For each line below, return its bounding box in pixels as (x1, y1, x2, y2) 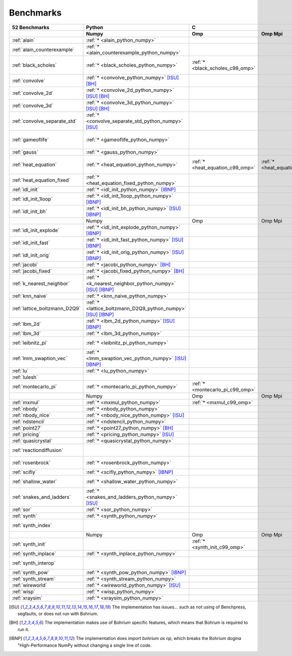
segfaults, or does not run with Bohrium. (18, 611, 98, 617)
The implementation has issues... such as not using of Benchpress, (112, 604, 247, 610)
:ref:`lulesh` (12, 374, 38, 381)
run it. (18, 626, 29, 632)
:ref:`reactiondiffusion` (12, 447, 63, 454)
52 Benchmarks (12, 24, 50, 31)
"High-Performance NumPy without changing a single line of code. (18, 642, 152, 648)
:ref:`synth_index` (12, 522, 52, 528)
